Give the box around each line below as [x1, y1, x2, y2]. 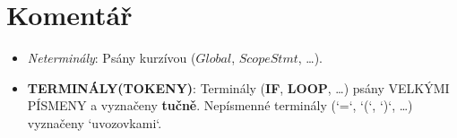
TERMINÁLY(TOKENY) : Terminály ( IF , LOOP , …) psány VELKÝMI [27, 78, 450, 97]
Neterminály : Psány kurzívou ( [27, 48, 196, 67]
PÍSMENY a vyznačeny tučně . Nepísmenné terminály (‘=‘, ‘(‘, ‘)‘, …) [27, 96, 413, 115]
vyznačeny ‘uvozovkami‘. [27, 113, 162, 132]
